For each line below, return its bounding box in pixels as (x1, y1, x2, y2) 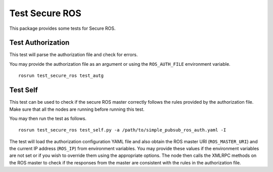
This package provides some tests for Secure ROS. (9, 25, 116, 31)
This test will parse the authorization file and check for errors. (9, 52, 138, 58)
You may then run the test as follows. (9, 115, 87, 121)
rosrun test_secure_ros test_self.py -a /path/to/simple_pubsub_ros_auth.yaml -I (18, 127, 226, 133)
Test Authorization (9, 38, 70, 47)
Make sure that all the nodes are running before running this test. (9, 106, 145, 112)
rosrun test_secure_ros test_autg (18, 73, 104, 78)
